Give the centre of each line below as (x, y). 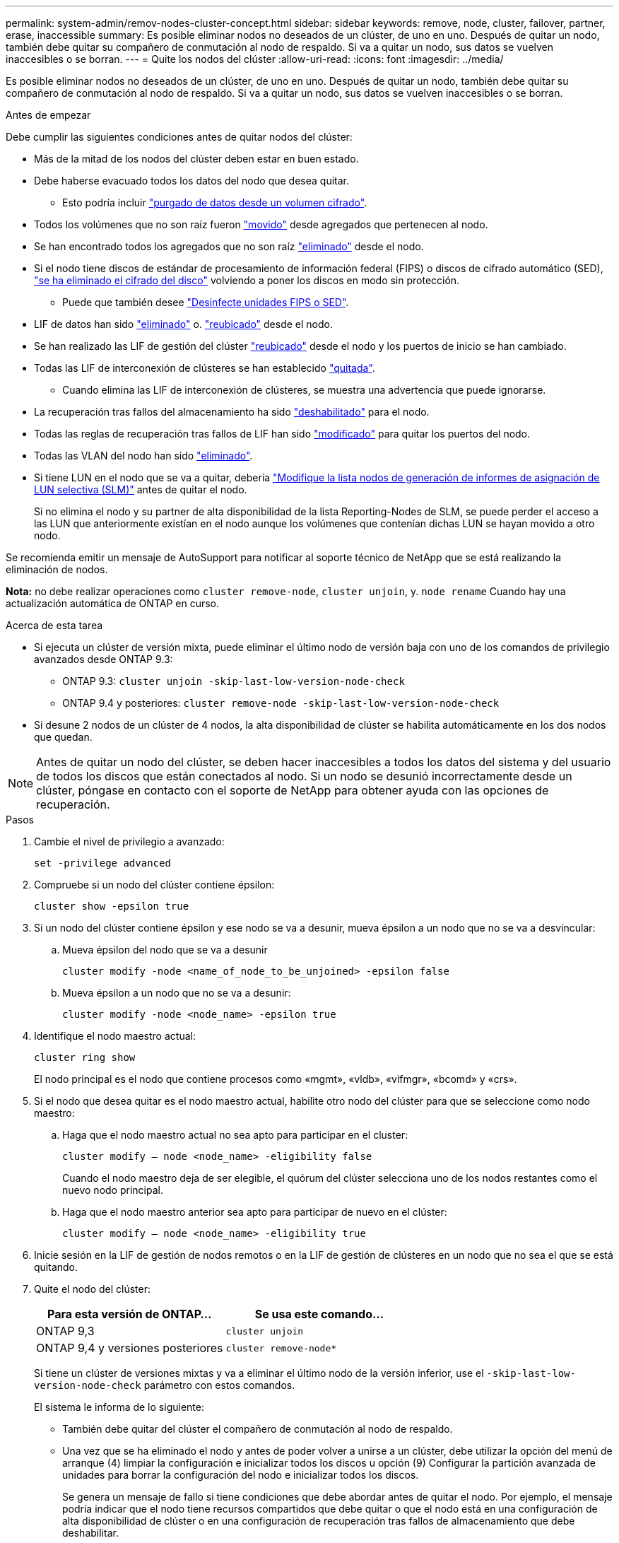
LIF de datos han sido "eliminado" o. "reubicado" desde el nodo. (183, 324)
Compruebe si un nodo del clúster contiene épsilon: (154, 885)
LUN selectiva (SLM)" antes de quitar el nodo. (141, 489)
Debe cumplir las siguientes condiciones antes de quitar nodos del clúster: (179, 137)
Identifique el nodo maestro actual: (115, 1036)
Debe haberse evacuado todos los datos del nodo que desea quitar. (191, 181)
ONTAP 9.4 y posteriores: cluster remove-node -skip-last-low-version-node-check (281, 703)
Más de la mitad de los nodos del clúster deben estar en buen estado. (196, 159)
